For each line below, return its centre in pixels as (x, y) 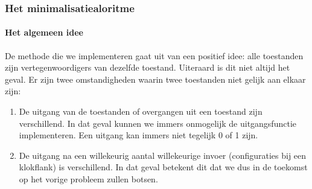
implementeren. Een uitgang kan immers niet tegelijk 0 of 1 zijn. (138, 135)
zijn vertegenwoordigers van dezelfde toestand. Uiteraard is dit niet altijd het (148, 67)
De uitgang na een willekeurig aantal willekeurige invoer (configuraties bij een (163, 155)
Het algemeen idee (44, 32)
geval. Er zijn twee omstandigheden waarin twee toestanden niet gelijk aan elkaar (155, 79)
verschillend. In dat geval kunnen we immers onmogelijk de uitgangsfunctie (158, 123)
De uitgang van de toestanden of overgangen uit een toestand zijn (141, 111)
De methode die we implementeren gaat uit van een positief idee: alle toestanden (154, 55)
